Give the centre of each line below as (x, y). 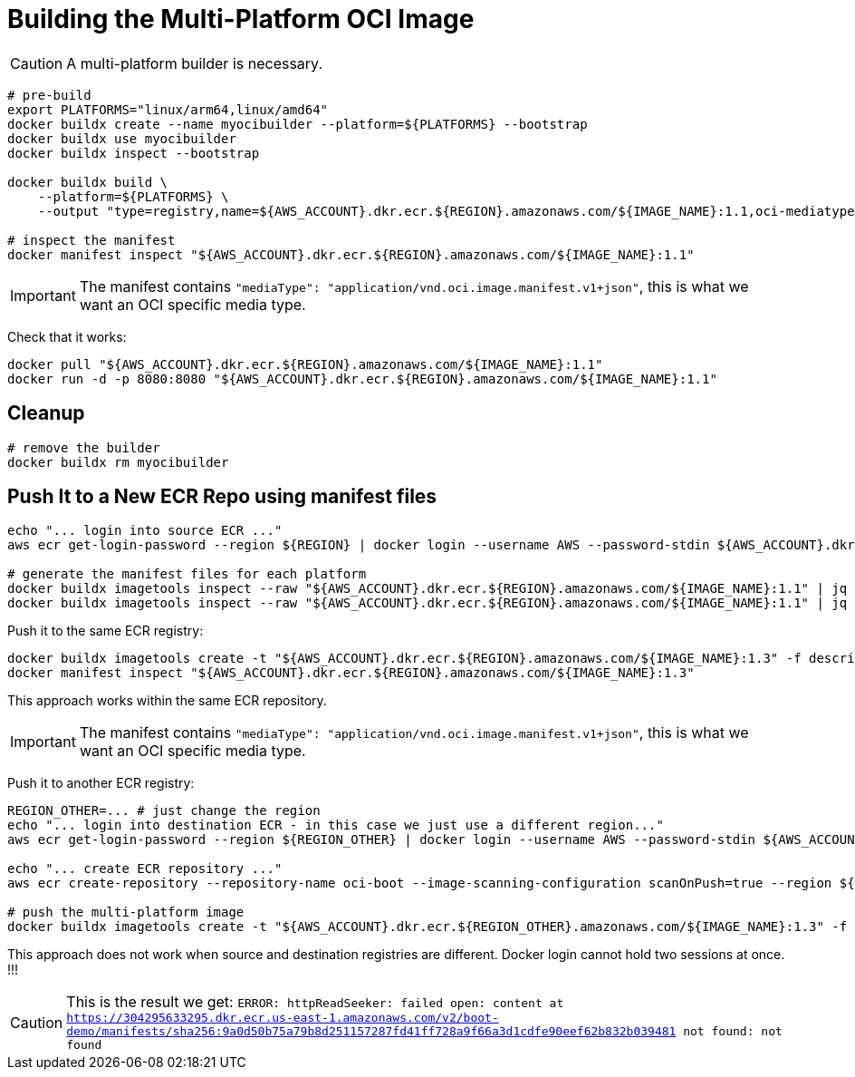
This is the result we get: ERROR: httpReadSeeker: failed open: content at (315, 1002)
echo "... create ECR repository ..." (145, 869)
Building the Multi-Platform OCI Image (241, 19)
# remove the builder (84, 447)
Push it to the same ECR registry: (106, 631)
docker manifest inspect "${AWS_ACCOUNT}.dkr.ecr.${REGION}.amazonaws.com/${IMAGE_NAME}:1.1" (351, 254)
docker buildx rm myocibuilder (118, 462)
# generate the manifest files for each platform (187, 574)
